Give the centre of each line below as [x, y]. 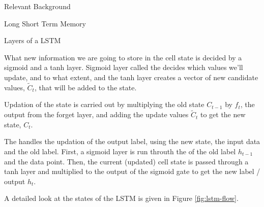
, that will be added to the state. [85, 87]
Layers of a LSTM [33, 40]
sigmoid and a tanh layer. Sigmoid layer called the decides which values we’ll [124, 67]
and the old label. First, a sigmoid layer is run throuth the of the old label [120, 151]
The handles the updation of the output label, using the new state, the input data [132, 141]
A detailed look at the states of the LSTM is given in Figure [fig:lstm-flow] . [121, 198]
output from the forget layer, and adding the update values [96, 114]
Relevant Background [37, 6]
